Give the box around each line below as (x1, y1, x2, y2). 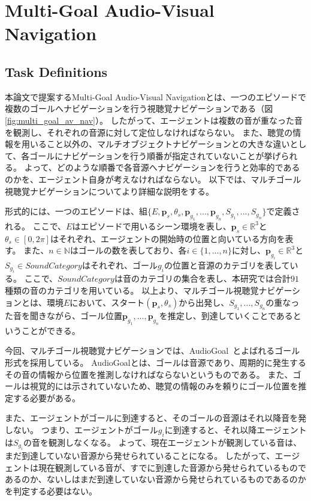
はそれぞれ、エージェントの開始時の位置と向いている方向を (50, 232, 285, 244)
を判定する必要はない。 (5, 484, 97, 497)
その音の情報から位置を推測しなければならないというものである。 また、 (5, 368, 293, 380)
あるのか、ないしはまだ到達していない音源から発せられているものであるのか (5, 473, 306, 485)
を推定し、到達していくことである (159, 309, 293, 321)
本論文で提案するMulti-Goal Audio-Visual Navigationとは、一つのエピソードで (5, 90, 307, 103)
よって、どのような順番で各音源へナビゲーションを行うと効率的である (24, 161, 300, 174)
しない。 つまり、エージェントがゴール (5, 423, 158, 436)
